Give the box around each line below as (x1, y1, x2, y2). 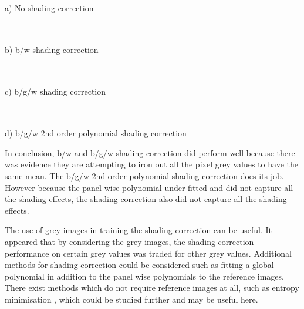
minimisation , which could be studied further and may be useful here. (5, 293, 258, 305)
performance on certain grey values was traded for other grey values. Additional (5, 247, 292, 259)
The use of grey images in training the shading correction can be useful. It (5, 224, 272, 236)
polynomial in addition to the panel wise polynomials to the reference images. (5, 270, 284, 282)
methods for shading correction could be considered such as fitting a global (5, 258, 274, 271)
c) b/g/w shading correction (5, 85, 106, 97)
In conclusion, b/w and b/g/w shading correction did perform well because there (5, 146, 295, 159)
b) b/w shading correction (5, 43, 99, 55)
